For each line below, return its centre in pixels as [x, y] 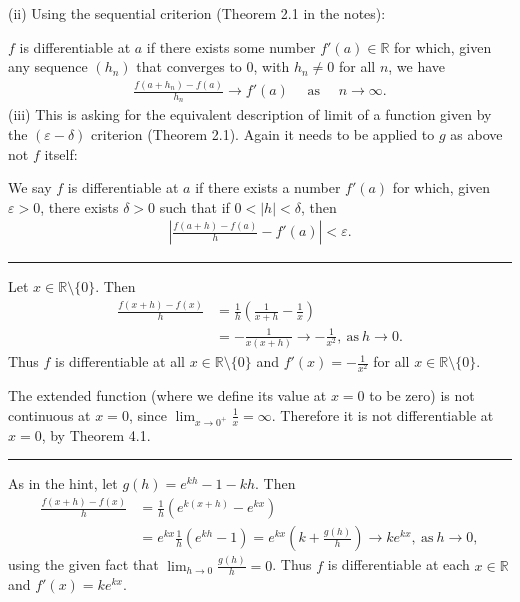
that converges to [189, 66]
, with [271, 66]
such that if [194, 206]
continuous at [49, 414]
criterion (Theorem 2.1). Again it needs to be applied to [263, 133]
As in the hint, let [63, 483]
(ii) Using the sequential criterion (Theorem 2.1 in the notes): [197, 13]
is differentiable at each [398, 564]
